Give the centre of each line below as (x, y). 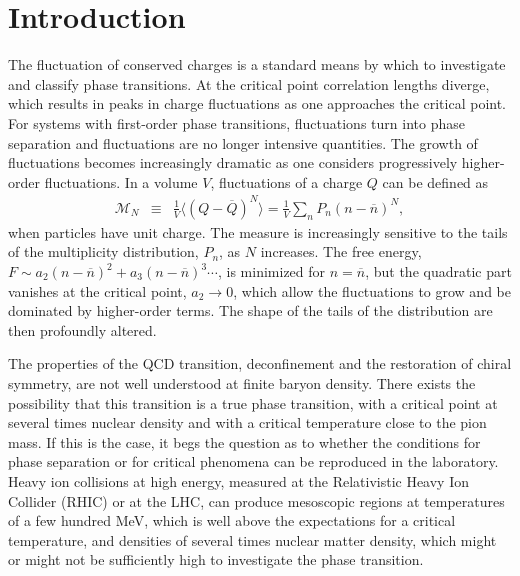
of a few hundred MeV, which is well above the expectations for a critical (232, 520)
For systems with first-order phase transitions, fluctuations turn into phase (236, 122)
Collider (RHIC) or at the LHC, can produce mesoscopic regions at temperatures (256, 500)
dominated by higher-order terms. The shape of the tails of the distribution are (250, 310)
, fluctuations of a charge (286, 181)
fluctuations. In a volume (121, 181)
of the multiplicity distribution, (103, 251)
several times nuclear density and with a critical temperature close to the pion (247, 422)
